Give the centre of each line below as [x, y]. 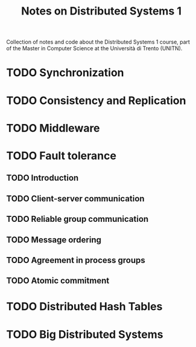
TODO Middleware [53, 128]
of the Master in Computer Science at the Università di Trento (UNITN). [94, 48]
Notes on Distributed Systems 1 [101, 11]
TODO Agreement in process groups [76, 260]
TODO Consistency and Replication [96, 100]
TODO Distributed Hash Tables [84, 307]
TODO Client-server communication [75, 199]
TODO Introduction [43, 178]
